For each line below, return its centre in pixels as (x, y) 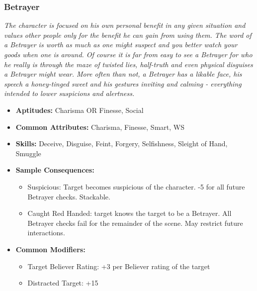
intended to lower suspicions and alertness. (69, 93)
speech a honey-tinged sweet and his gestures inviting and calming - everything (123, 83)
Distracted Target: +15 (63, 283)
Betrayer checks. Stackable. (69, 196)
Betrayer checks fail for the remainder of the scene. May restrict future (135, 223)
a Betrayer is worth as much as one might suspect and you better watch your (121, 45)
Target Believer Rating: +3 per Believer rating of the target (119, 266)
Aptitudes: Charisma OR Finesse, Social (80, 110)
